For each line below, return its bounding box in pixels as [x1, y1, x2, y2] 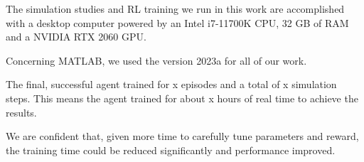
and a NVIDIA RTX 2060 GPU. [6, 29, 146, 44]
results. [6, 104, 37, 119]
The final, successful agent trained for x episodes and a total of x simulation [6, 77, 337, 92]
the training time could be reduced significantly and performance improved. [6, 142, 336, 157]
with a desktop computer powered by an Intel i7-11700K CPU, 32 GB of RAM [6, 15, 349, 30]
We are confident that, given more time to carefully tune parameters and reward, [6, 129, 359, 144]
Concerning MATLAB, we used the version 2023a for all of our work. [6, 53, 307, 67]
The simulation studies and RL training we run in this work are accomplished [6, 1, 345, 16]
